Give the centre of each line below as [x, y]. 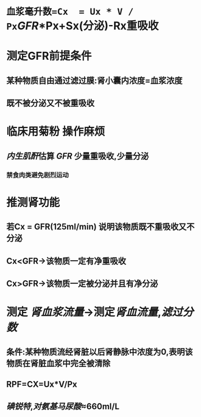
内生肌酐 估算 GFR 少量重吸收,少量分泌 [78, 156]
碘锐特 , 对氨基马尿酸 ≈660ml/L [63, 407]
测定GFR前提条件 [49, 56]
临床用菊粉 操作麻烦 [56, 132]
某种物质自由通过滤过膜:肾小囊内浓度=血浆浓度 [94, 80]
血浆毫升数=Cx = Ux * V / [70, 12]
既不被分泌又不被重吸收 [50, 103]
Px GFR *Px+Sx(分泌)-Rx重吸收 [83, 26]
